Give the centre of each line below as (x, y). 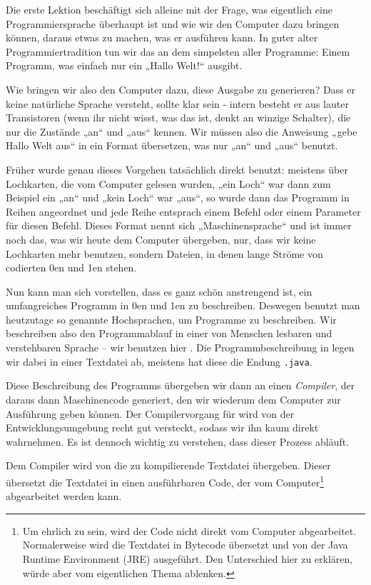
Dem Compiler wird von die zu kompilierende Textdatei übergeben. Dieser (168, 465)
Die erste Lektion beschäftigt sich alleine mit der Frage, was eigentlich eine (169, 9)
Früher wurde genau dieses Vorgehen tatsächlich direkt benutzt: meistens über (177, 169)
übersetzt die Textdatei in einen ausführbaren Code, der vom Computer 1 (165, 481)
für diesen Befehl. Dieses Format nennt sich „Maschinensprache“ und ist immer (179, 225)
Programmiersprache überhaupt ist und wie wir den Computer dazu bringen (173, 23)
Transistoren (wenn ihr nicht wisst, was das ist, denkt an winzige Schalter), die (178, 117)
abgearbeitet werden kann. (64, 496)
